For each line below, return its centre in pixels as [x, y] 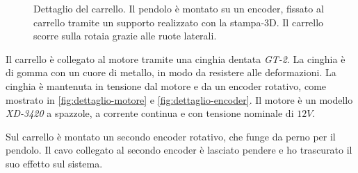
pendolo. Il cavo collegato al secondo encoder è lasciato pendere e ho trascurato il [179, 150]
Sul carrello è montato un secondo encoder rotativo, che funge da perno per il [171, 136]
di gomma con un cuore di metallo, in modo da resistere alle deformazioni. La [171, 72]
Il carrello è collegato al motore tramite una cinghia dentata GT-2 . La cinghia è [176, 58]
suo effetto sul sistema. [54, 163]
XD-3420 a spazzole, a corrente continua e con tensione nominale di [150, 113]
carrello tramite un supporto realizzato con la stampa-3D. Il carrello [179, 22]
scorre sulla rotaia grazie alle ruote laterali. [125, 36]
